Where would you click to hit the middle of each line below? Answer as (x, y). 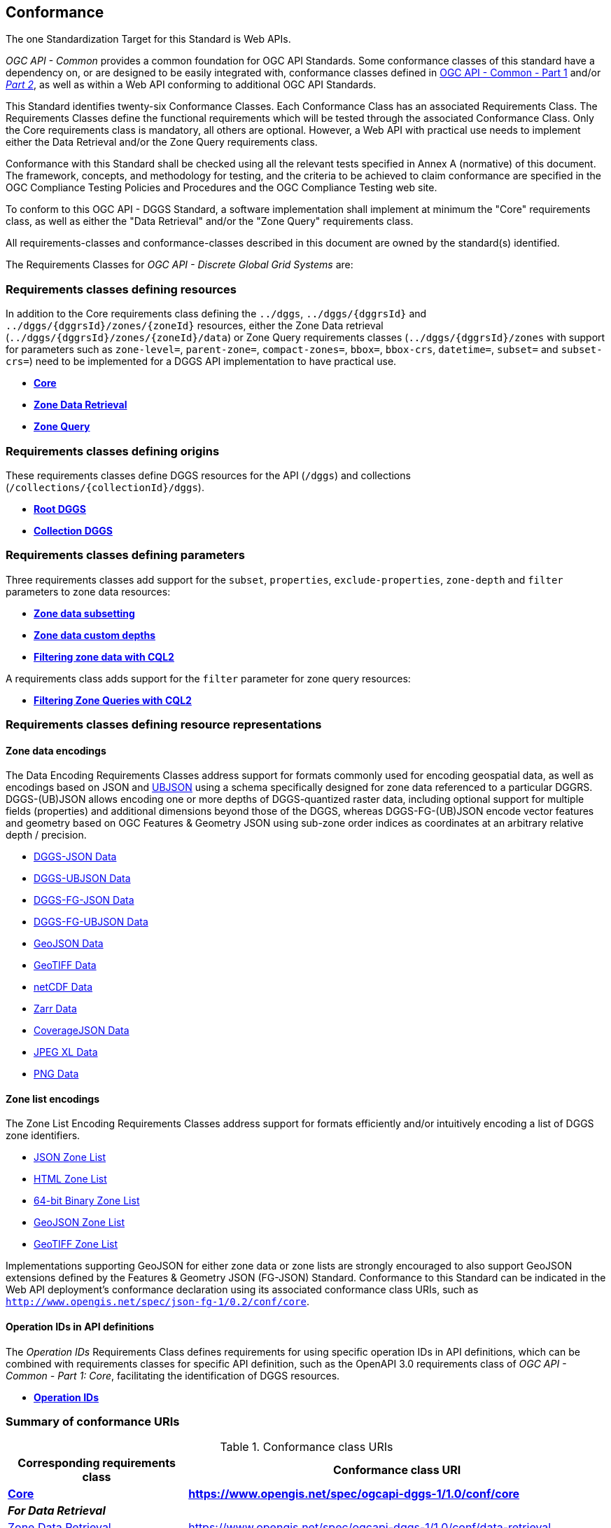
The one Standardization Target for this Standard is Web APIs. (148, 39)
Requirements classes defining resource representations (164, 725)
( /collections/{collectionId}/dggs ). (105, 487)
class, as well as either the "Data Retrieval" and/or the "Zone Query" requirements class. (210, 221)
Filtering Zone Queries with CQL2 (113, 700)
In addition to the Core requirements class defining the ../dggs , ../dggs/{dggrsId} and (216, 314)
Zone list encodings (53, 1099)
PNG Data (56, 1074)
